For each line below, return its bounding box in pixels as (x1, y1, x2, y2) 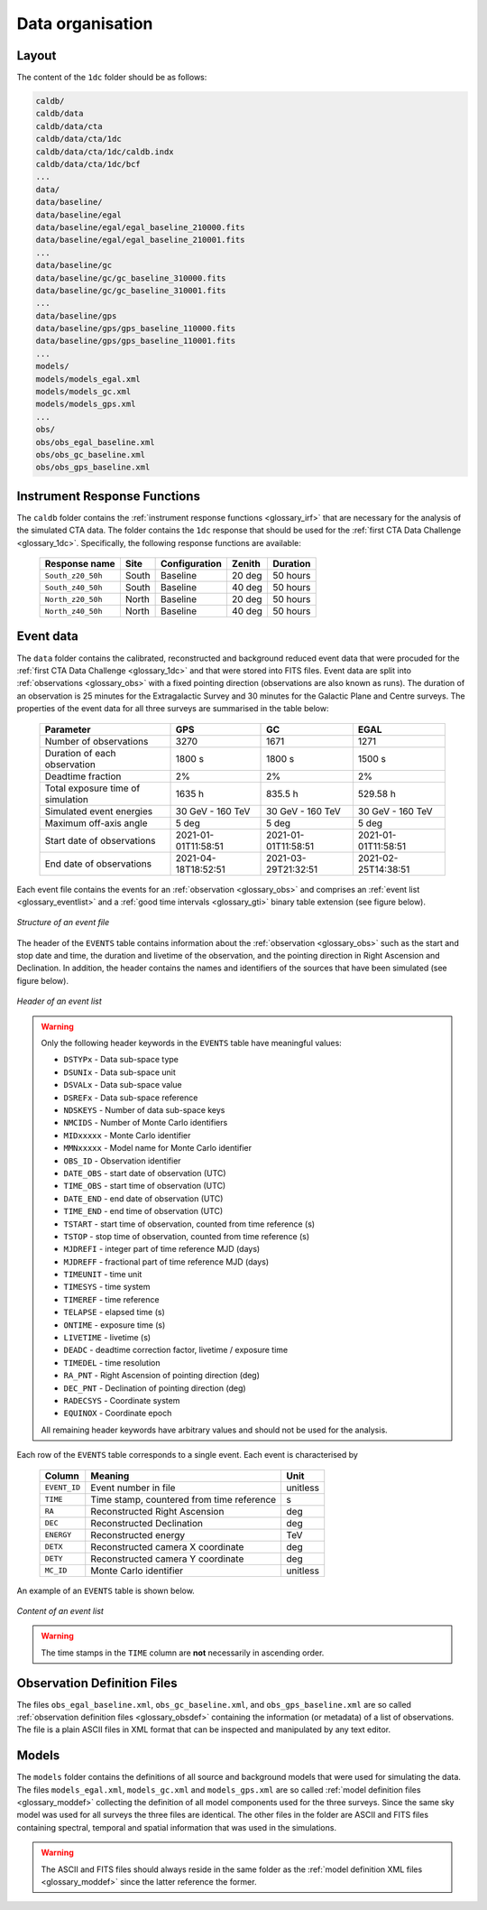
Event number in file (90, 1481, 176, 1494)
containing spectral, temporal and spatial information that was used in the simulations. (16, 1822, 337, 1832)
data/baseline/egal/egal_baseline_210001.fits (35, 235, 245, 246)
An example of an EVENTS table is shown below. (16, 1585, 196, 1596)
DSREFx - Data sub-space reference (63, 1092, 198, 1103)
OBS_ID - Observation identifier (63, 1155, 181, 1166)
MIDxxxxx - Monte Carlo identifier (63, 1129, 191, 1141)
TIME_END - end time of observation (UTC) (63, 1206, 224, 1217)
